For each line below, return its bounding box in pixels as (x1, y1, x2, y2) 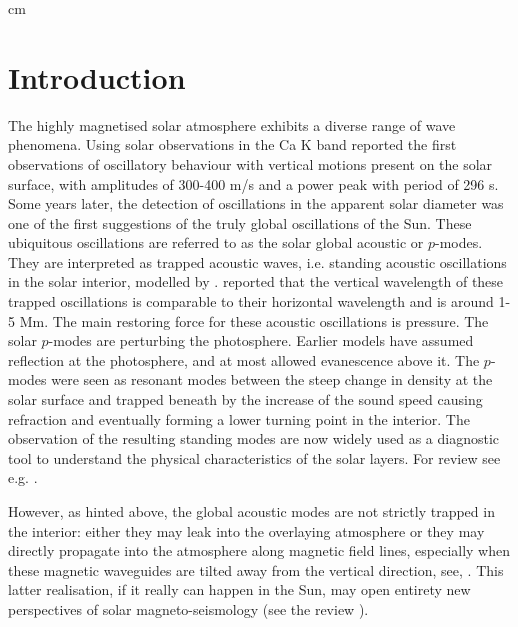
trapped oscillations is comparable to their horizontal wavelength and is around (8, 291, 494, 312)
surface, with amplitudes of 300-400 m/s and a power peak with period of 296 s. (8, 173, 499, 194)
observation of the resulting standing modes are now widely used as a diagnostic (8, 428, 500, 449)
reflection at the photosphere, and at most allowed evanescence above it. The (8, 349, 480, 370)
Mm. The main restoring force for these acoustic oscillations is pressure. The (19, 310, 489, 331)
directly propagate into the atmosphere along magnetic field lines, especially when (8, 540, 511, 561)
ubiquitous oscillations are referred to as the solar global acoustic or (8, 232, 424, 253)
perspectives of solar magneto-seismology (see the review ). (8, 598, 369, 619)
